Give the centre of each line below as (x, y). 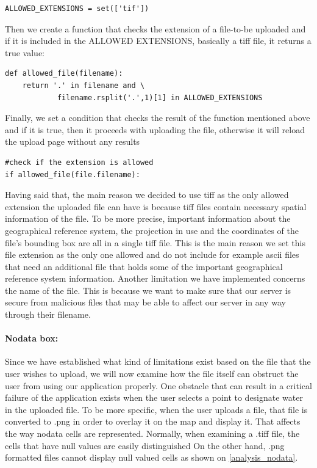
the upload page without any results (73, 141)
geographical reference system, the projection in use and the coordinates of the (152, 230)
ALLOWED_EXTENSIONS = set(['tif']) (77, 9)
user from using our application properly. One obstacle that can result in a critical (158, 385)
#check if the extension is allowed (79, 162)
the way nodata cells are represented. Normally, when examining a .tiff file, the (152, 433)
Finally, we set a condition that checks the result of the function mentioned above (158, 118)
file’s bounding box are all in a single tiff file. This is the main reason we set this (155, 242)
